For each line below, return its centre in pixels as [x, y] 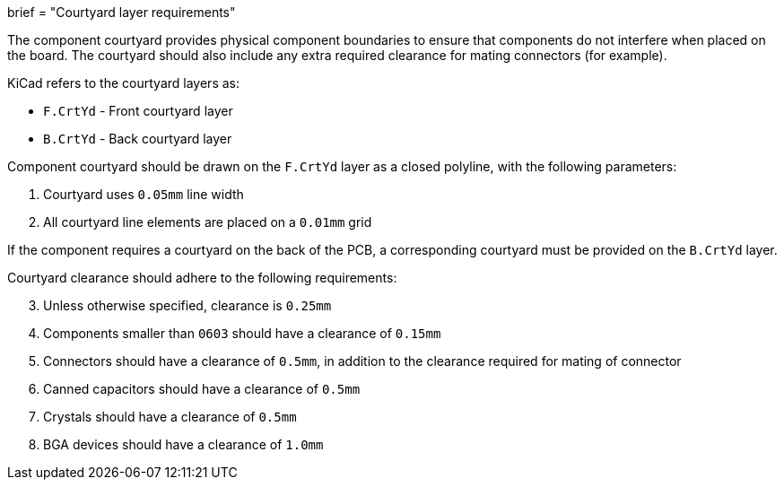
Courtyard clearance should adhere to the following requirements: [202, 278]
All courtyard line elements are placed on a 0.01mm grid [208, 222]
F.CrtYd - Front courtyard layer [138, 111]
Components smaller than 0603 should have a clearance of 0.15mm [242, 333]
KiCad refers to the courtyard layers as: [123, 83]
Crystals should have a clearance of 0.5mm [170, 417]
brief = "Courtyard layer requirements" [122, 12]
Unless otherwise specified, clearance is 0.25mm [187, 305]
